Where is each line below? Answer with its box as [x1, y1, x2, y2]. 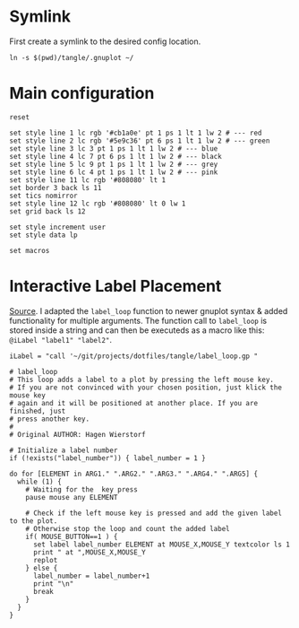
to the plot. [9, 516, 58, 526]
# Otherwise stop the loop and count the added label [25, 524, 230, 533]
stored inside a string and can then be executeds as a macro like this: [9, 325, 265, 336]
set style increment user [9, 222, 106, 231]
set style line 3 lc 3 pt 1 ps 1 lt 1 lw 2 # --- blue [9, 144, 218, 153]
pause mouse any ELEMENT [25, 493, 118, 502]
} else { [25, 563, 58, 572]
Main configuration [9, 83, 155, 104]
